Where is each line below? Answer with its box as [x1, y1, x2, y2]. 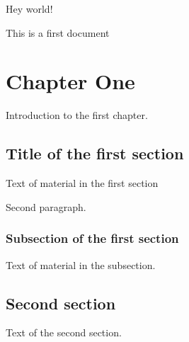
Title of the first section [6, 142, 184, 164]
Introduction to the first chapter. [6, 108, 148, 122]
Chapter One [6, 67, 135, 96]
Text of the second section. [6, 325, 122, 340]
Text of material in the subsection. [6, 257, 156, 272]
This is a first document [6, 25, 110, 40]
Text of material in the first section [6, 176, 159, 190]
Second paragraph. [6, 199, 86, 214]
